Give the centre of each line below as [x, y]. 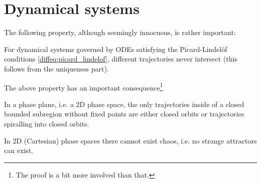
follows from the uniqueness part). [56, 68]
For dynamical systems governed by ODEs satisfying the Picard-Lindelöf [116, 49]
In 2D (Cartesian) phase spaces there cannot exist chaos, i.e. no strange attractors [130, 140]
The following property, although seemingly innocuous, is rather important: [120, 32]
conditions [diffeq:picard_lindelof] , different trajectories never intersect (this [121, 59]
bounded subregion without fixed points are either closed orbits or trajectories [124, 114]
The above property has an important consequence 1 [84, 86]
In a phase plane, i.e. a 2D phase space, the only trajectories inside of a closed [124, 104]
